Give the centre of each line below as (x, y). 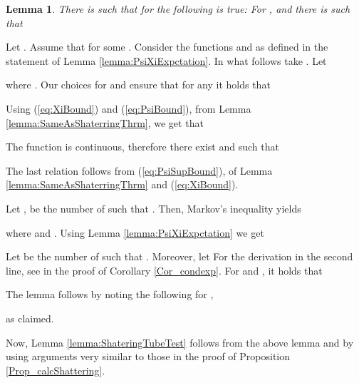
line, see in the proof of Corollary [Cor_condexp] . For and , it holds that (164, 270)
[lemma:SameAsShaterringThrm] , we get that (105, 122)
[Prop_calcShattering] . (56, 370)
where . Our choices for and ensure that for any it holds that (138, 85)
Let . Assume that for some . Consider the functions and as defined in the (167, 47)
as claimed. (30, 318)
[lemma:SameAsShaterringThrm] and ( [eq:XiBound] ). (122, 184)
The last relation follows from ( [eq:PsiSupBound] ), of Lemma (139, 170)
